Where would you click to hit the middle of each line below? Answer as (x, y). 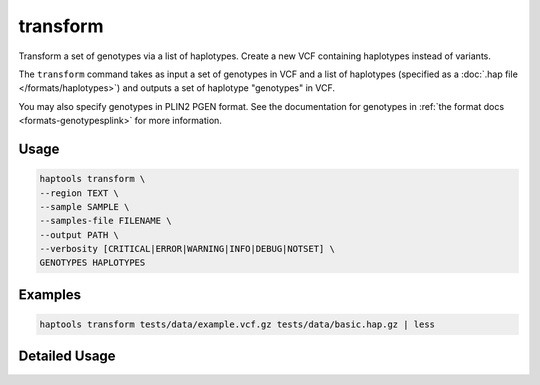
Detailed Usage (67, 356)
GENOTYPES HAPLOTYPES (92, 263)
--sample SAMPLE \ (84, 206)
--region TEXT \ (79, 193)
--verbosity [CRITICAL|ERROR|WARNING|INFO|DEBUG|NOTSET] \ (187, 249)
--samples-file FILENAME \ (105, 221)
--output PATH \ (79, 234)
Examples (50, 294)
